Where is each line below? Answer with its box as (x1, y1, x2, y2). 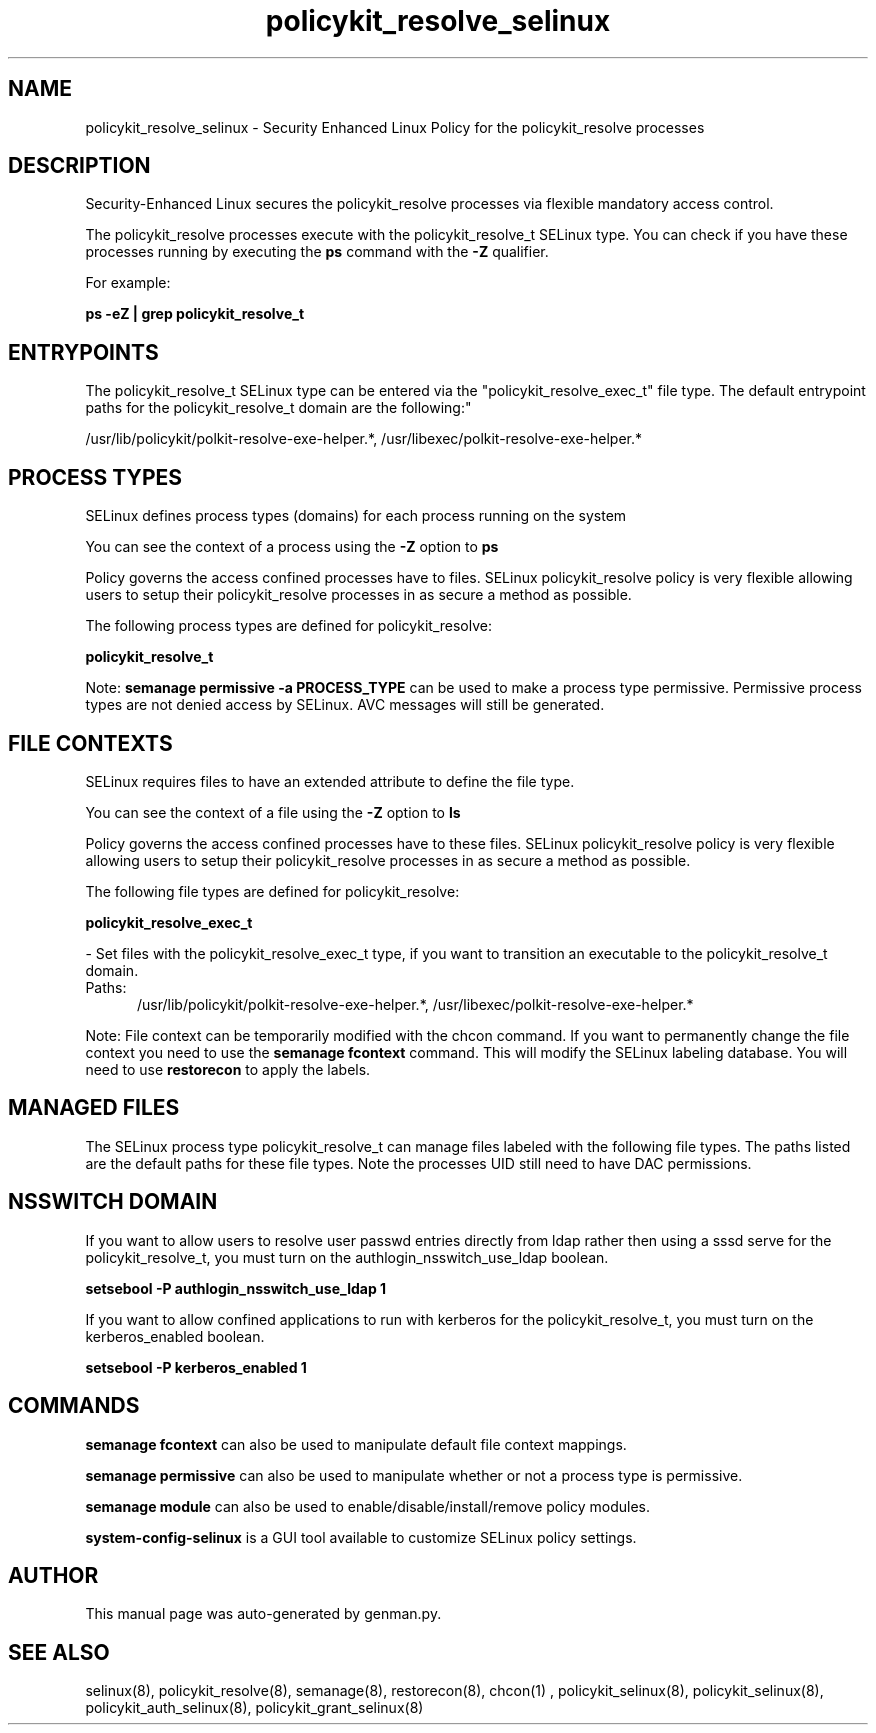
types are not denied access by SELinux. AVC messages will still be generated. (85, 696, 605, 714)
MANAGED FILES (8, 1095, 180, 1121)
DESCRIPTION (8, 153, 151, 179)
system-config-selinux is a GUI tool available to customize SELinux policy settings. (85, 1528, 637, 1546)
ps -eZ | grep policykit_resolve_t (85, 305, 305, 323)
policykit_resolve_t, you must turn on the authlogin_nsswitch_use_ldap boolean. (85, 1248, 609, 1266)
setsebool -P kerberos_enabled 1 (85, 1358, 307, 1376)
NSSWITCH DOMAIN (8, 1189, 218, 1215)
